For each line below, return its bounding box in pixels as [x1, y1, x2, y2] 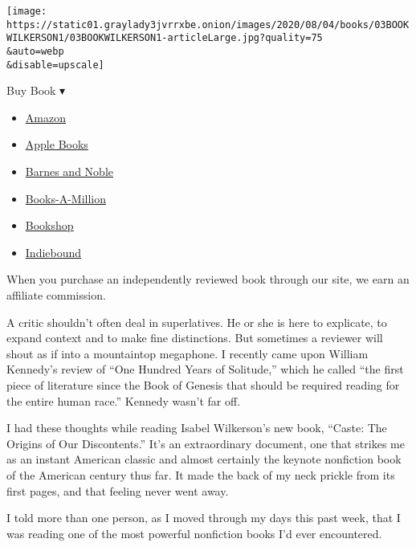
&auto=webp [6, 45, 64, 57]
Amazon [25, 108, 66, 125]
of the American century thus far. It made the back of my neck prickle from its [6, 466, 395, 483]
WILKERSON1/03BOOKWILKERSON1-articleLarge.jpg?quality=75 [6, 32, 323, 44]
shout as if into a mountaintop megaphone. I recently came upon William [6, 345, 369, 361]
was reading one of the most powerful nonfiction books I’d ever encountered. [6, 525, 382, 541]
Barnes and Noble [25, 163, 113, 180]
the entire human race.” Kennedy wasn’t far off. [6, 392, 241, 409]
